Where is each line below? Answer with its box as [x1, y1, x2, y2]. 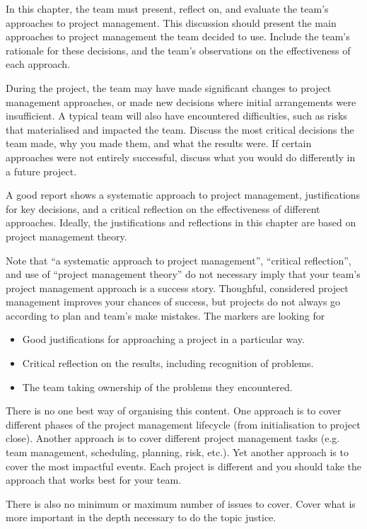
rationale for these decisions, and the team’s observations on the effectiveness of [6, 42, 351, 57]
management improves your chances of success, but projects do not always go [6, 294, 341, 309]
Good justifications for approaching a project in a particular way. [22, 332, 305, 347]
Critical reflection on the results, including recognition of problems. [22, 356, 314, 371]
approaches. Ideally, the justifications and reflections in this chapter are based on [6, 215, 356, 230]
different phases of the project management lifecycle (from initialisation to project [6, 417, 361, 431]
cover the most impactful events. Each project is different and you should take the [6, 458, 362, 473]
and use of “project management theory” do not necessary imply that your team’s [6, 267, 361, 281]
